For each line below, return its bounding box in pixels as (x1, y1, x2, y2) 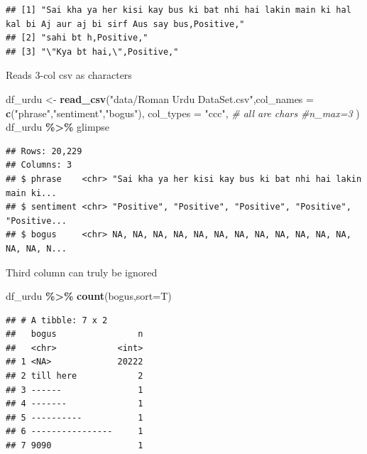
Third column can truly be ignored (6, 264, 158, 279)
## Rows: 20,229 (6, 146, 82, 156)
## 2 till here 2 (6, 371, 143, 382)
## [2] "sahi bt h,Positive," (6, 33, 148, 43)
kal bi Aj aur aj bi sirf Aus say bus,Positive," (6, 18, 245, 29)
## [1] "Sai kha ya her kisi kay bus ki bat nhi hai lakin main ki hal (6, 5, 351, 15)
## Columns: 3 (6, 160, 72, 171)
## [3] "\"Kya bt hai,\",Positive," (6, 46, 179, 57)
